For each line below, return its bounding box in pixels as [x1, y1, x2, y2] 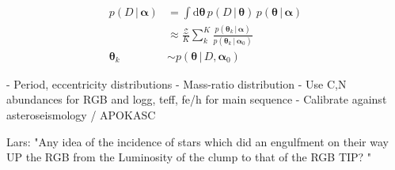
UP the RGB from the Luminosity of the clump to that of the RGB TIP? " [6, 149, 372, 165]
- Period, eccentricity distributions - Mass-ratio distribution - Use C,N [6, 75, 347, 92]
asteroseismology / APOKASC [6, 106, 156, 123]
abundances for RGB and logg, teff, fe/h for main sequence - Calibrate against [6, 91, 387, 108]
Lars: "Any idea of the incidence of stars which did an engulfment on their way [6, 133, 389, 149]
